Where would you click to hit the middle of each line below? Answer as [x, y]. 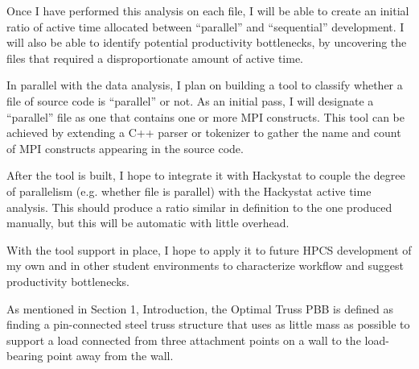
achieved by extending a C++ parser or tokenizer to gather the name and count [204, 133]
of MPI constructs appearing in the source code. [125, 148]
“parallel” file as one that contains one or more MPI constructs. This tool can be [205, 116]
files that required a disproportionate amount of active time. [155, 58]
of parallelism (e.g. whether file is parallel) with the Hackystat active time [189, 191]
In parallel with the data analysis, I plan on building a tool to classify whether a [205, 85]
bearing [25, 356]
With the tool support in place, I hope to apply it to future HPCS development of [209, 249]
